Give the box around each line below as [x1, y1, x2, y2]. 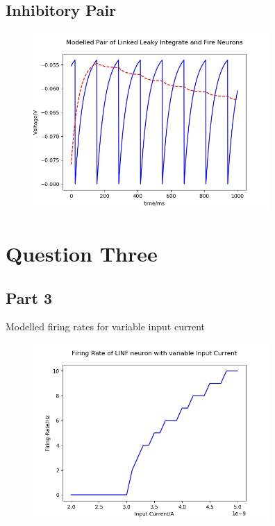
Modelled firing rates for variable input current [6, 319, 205, 334]
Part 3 [6, 287, 53, 308]
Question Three [6, 239, 158, 268]
